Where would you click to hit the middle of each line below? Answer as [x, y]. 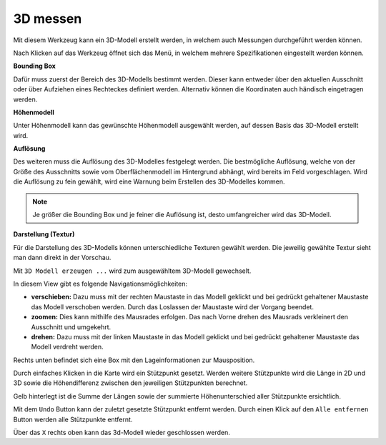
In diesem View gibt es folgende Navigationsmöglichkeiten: [100, 284]
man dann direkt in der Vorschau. [62, 258]
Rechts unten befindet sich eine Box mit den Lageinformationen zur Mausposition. [134, 360]
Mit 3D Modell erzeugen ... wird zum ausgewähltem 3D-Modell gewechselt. [132, 271]
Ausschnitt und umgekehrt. [71, 327]
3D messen [48, 19]
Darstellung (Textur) [44, 234]
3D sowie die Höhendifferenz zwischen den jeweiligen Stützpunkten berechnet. [130, 383]
